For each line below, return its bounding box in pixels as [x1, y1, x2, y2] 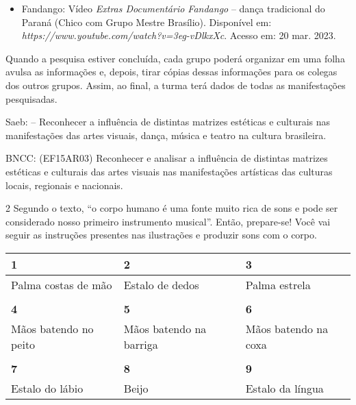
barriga [123, 336, 158, 352]
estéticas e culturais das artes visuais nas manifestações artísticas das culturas [5, 164, 333, 178]
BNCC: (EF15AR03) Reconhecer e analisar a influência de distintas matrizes [5, 151, 328, 165]
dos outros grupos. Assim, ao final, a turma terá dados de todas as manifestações [5, 77, 346, 92]
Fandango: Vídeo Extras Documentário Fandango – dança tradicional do [21, 1, 325, 15]
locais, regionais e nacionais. [5, 177, 123, 192]
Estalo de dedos [123, 276, 199, 293]
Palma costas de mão [11, 276, 112, 293]
